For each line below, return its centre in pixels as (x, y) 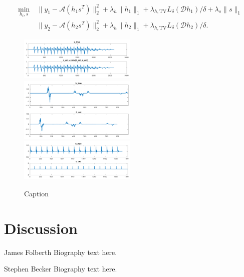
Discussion (41, 228)
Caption (37, 193)
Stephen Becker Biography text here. (61, 269)
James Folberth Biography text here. (61, 252)
